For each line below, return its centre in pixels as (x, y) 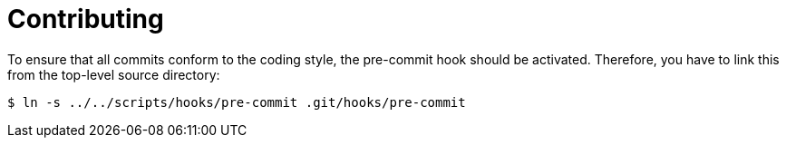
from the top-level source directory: (114, 74)
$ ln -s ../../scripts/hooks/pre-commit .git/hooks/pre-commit (237, 102)
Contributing (86, 19)
